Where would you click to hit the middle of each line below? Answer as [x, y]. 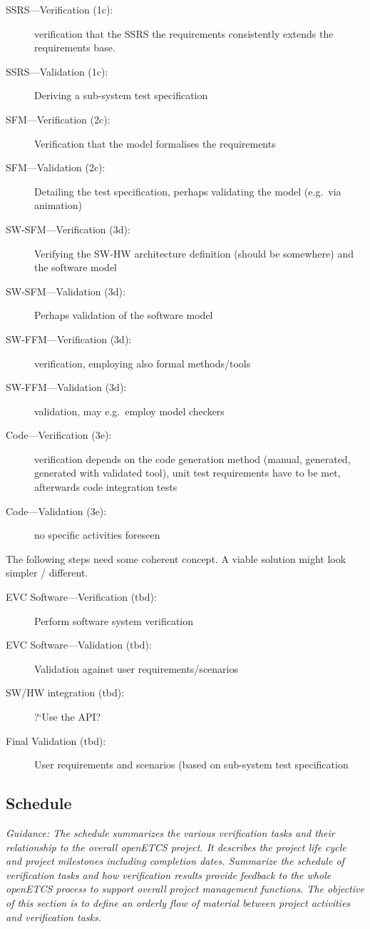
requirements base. [75, 47]
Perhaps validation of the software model [124, 315]
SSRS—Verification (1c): [60, 9]
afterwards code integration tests [106, 487]
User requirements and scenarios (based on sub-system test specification [191, 765]
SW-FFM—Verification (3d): [69, 339]
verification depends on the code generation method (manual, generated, [192, 458]
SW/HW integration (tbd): [65, 692]
